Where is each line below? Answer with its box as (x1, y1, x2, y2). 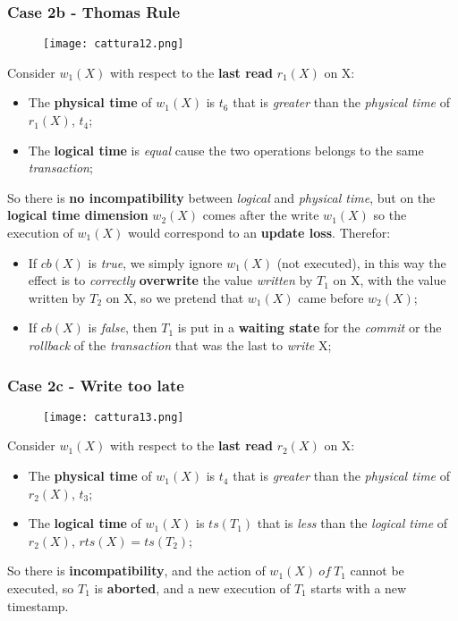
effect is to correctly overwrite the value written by (28, 271, 313, 290)
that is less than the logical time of (257, 514, 448, 533)
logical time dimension (7, 206, 148, 224)
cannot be (350, 561, 404, 580)
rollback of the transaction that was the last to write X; (28, 336, 332, 354)
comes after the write (202, 206, 319, 224)
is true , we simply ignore (88, 253, 223, 272)
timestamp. (7, 596, 69, 615)
